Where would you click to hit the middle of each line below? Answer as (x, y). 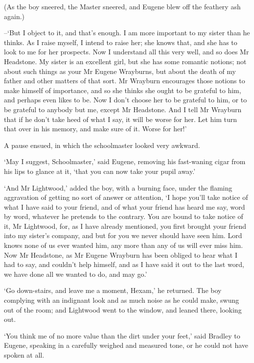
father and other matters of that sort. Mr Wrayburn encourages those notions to (125, 81)
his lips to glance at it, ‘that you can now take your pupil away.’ (100, 171)
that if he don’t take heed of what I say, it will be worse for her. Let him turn (121, 119)
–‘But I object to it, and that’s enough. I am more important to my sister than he (127, 33)
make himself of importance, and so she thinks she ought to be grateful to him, (123, 90)
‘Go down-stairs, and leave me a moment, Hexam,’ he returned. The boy (113, 290)
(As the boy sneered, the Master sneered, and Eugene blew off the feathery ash (122, 6)
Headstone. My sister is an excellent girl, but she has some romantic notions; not (125, 61)
